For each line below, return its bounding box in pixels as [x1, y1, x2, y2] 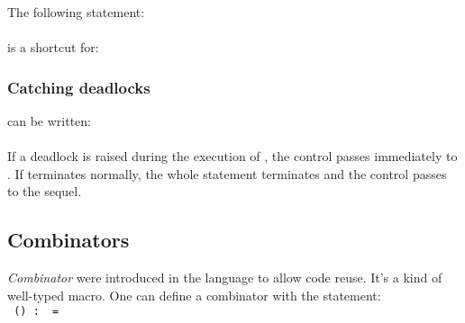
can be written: [7, 112, 91, 130]
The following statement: [7, 3, 145, 21]
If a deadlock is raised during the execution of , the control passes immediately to [7, 147, 458, 166]
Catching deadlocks [7, 76, 150, 98]
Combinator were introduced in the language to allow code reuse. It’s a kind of [7, 268, 442, 287]
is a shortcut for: [7, 38, 99, 57]
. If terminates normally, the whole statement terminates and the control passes [7, 164, 447, 183]
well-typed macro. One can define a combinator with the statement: [7, 285, 381, 304]
